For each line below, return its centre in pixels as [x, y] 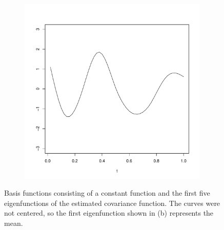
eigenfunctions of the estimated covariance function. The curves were [112, 203]
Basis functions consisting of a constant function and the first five [107, 193]
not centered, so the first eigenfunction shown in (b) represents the [109, 213]
